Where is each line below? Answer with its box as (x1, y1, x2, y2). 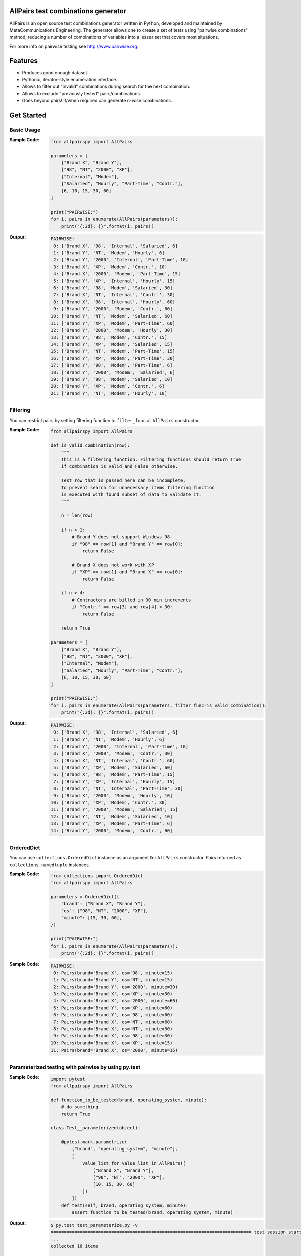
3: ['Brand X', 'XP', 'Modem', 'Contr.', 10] (53, 264, 168, 270)
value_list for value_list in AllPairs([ (82, 1161, 186, 1166)
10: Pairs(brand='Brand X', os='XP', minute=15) (50, 1040, 173, 1046)
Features (9, 56, 38, 65)
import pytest (50, 1076, 85, 1082)
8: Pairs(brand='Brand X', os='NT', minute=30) (53, 1026, 173, 1032)
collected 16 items (50, 1243, 99, 1249)
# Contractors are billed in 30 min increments (72, 597, 191, 603)
